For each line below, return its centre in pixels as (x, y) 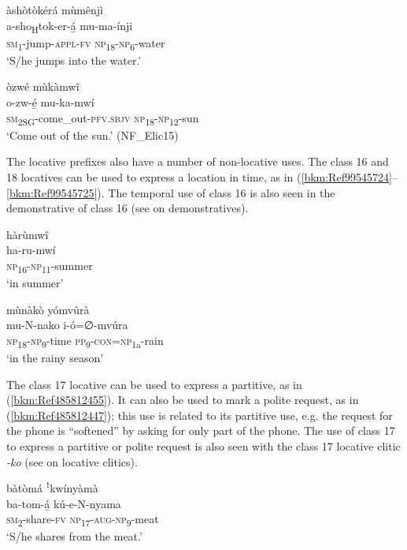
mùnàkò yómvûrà (48, 309)
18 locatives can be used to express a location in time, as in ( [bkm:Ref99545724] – (202, 176)
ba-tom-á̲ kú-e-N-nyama (64, 503)
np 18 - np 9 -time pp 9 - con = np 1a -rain (85, 341)
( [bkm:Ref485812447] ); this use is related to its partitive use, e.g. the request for (200, 415)
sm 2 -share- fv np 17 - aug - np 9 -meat (83, 520)
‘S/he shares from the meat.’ (74, 536)
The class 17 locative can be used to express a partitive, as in (154, 384)
